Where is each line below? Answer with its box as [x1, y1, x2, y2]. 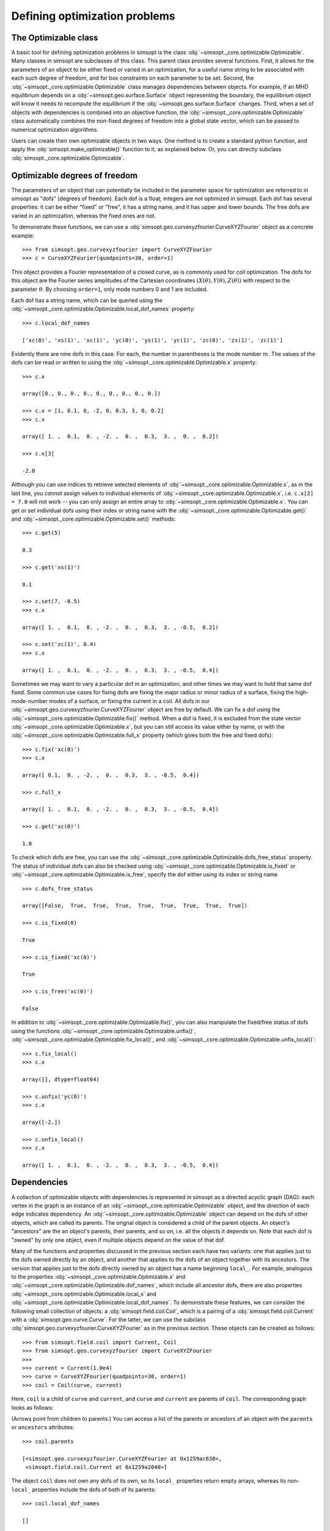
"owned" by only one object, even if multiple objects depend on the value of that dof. [11, 1236, 226, 1243]
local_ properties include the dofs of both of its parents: [11, 1486, 156, 1493]
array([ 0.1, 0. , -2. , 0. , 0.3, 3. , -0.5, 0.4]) [22, 772, 200, 778]
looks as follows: [11, 1404, 54, 1411]
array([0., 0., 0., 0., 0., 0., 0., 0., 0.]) [22, 390, 161, 397]
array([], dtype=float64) [22, 1075, 100, 1083]
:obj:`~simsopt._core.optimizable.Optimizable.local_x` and [11, 1290, 156, 1298]
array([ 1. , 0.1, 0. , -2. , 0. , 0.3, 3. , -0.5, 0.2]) [22, 623, 219, 631]
